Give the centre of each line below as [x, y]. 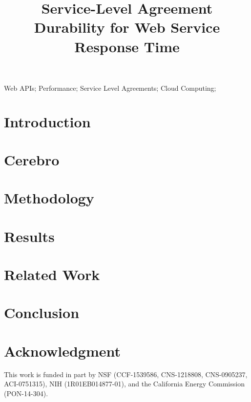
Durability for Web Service [127, 27]
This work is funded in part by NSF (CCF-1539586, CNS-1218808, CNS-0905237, [126, 374]
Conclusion [42, 312]
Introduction [47, 121]
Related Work [52, 274]
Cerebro [32, 159]
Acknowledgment [62, 351]
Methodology [49, 198]
